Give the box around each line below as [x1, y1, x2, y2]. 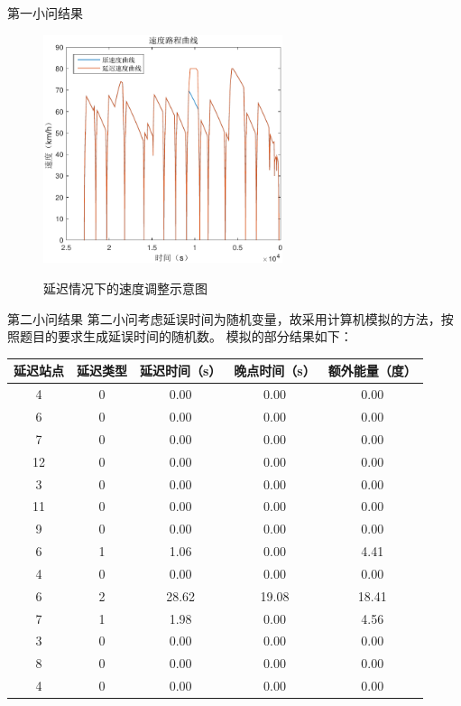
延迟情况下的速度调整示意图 [43, 279, 207, 298]
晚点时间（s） [234, 361, 316, 380]
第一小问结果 [7, 4, 83, 22]
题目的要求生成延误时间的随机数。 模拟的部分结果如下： [19, 327, 353, 346]
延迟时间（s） [140, 361, 222, 380]
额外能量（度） [327, 361, 417, 380]
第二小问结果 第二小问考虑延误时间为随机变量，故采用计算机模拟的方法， [7, 309, 441, 328]
